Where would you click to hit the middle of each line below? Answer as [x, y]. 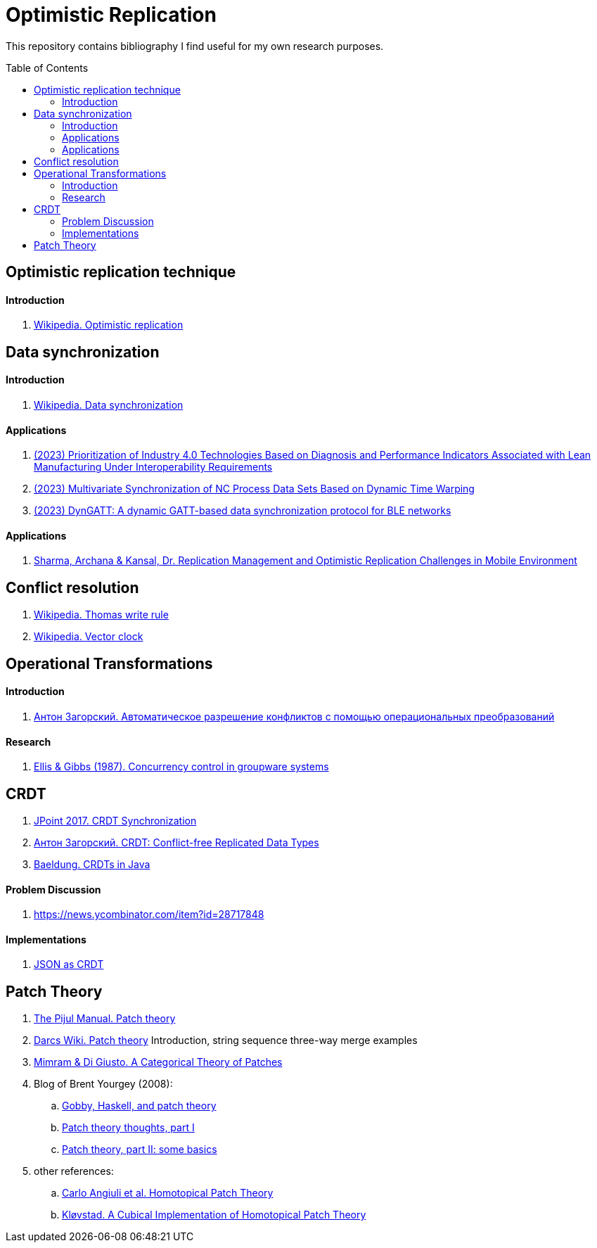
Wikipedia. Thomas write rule [101, 615]
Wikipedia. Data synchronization [109, 405]
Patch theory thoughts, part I [128, 1128]
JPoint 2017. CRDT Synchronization [115, 821]
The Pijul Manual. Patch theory [105, 1019]
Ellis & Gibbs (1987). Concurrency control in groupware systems [181, 767]
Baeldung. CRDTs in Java [92, 865]
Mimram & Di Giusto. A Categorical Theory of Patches [158, 1062]
